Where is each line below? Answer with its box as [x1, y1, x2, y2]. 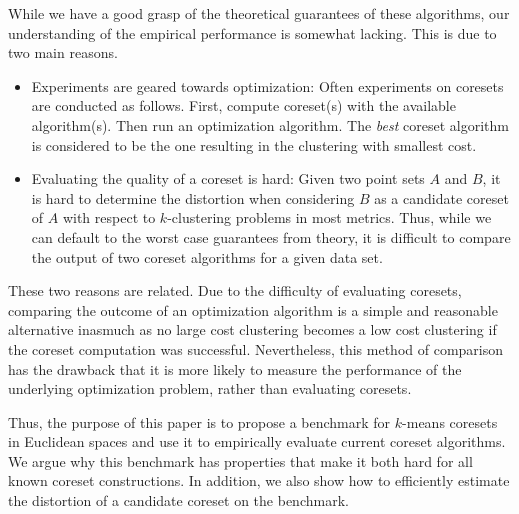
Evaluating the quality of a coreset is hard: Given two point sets [31, 168, 425, 189]
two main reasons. [8, 42, 118, 63]
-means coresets [402, 411, 498, 432]
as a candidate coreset [374, 187, 509, 208]
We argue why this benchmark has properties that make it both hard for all [8, 450, 473, 471]
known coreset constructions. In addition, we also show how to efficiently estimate [8, 470, 510, 491]
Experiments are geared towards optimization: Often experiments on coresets [31, 75, 504, 96]
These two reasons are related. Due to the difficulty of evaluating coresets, [8, 280, 462, 301]
